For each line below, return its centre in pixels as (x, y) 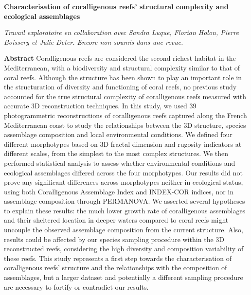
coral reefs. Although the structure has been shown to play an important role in (123, 77)
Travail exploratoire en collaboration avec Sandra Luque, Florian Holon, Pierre (122, 32)
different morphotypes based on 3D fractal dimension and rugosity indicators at (123, 144)
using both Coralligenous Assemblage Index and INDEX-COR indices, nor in (119, 191)
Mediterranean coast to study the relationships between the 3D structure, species (125, 125)
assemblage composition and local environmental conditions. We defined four (118, 134)
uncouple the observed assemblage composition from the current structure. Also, (124, 230)
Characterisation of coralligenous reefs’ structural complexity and (116, 6)
